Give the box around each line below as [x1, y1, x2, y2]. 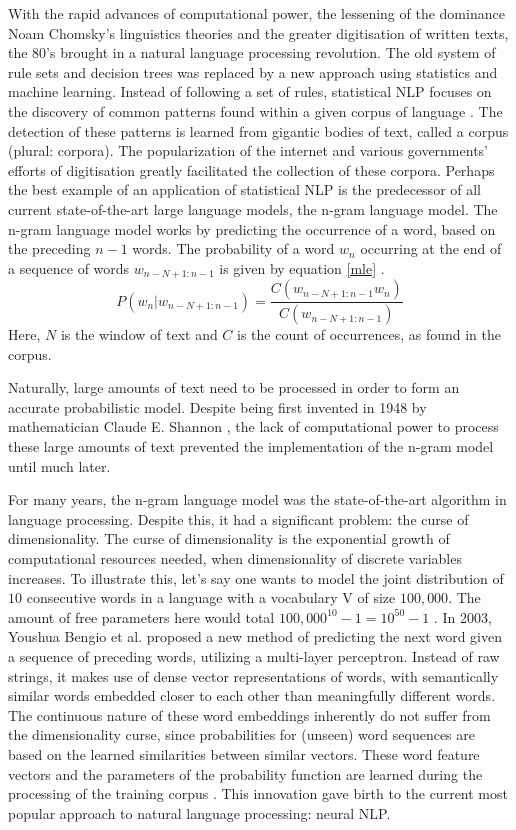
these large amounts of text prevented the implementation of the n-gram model [8, 436, 494, 457]
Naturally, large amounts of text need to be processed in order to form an [8, 377, 460, 398]
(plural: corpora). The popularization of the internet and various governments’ [8, 140, 488, 161]
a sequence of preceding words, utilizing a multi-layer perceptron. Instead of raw [8, 645, 500, 666]
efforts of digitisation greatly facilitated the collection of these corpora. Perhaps [8, 159, 495, 180]
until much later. [8, 455, 111, 476]
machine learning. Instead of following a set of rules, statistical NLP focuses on [8, 81, 492, 102]
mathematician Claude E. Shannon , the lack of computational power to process [8, 416, 499, 437]
